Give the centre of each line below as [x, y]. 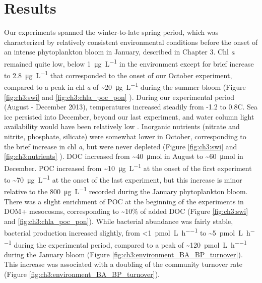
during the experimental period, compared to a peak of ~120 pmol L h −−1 [130, 244]
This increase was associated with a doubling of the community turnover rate [123, 264]
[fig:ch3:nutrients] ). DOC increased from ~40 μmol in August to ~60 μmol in [124, 156]
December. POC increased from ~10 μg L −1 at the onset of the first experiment [128, 167]
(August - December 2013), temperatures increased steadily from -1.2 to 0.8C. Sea [131, 107]
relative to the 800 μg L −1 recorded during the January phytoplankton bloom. [126, 190]
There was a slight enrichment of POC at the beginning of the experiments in [124, 201]
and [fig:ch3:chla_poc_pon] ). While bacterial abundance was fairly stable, [119, 221]
